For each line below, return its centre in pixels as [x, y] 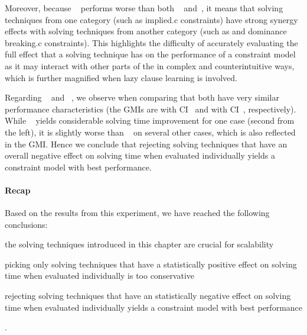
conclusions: [26, 224]
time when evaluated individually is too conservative [100, 276]
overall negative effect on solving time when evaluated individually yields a [140, 155]
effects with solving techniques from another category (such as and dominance [146, 31]
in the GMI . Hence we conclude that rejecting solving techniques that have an [146, 144]
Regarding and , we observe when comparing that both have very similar [142, 97]
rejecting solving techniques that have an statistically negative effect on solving [148, 296]
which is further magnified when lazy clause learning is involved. [121, 77]
